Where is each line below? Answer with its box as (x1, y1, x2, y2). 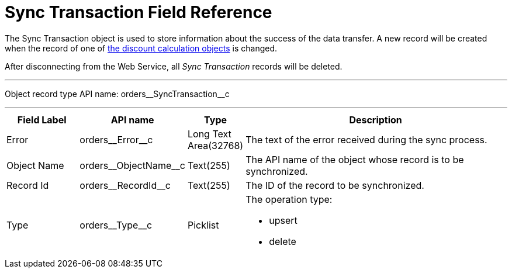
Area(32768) (187, 139, 244, 151)
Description (349, 113, 402, 126)
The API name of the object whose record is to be (245, 153, 464, 165)
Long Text (187, 127, 231, 140)
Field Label (17, 113, 67, 126)
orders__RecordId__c (79, 179, 171, 191)
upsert (269, 214, 297, 226)
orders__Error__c (79, 133, 153, 146)
